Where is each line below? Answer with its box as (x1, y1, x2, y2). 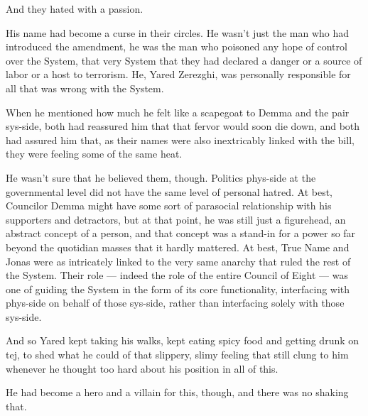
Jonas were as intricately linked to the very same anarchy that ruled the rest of (6, 253, 351, 268)
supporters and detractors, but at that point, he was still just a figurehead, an (6, 212, 346, 226)
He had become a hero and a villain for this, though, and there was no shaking (6, 385, 349, 400)
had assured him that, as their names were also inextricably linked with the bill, (6, 132, 355, 147)
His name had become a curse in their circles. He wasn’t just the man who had (6, 25, 350, 40)
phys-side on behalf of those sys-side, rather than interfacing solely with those (6, 295, 345, 310)
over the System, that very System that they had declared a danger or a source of (6, 53, 362, 67)
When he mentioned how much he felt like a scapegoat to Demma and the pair (6, 104, 350, 119)
